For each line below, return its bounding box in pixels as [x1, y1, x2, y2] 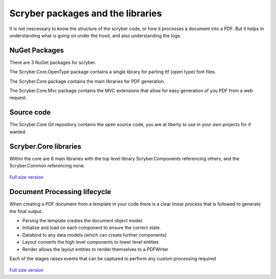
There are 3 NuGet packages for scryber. [9, 59, 97, 65]
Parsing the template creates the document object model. [22, 218, 144, 224]
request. [9, 95, 28, 101]
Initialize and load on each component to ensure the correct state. [22, 225, 161, 231]
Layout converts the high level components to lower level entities [22, 239, 159, 245]
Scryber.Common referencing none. [9, 162, 85, 169]
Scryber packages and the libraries [9, 8, 162, 19]
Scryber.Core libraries [9, 142, 82, 151]
